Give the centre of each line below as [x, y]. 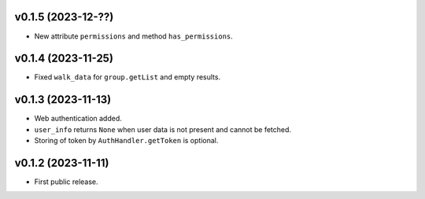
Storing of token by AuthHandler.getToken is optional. [126, 141]
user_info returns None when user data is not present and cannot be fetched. [163, 129]
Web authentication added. [78, 119]
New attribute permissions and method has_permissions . [134, 36]
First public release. [66, 182]
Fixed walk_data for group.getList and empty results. [127, 77]
